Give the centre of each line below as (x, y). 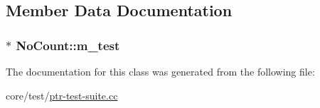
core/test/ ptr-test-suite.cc (62, 95)
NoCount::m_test (68, 45)
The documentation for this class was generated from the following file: (160, 71)
